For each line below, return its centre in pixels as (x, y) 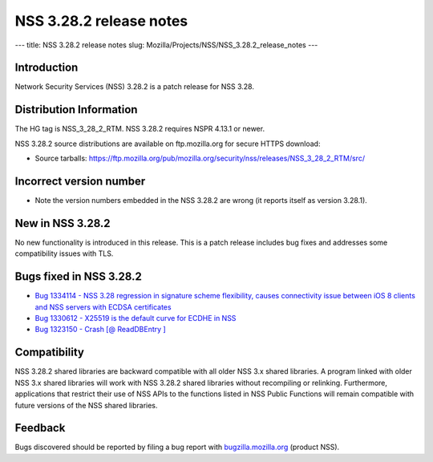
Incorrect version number (80, 181)
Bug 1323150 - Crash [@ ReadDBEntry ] (100, 330)
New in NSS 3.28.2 (63, 223)
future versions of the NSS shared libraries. (86, 405)
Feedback (40, 428)
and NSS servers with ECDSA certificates (103, 307)
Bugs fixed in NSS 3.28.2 (78, 277)
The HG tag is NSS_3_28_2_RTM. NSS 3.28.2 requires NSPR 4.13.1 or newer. (140, 129)
